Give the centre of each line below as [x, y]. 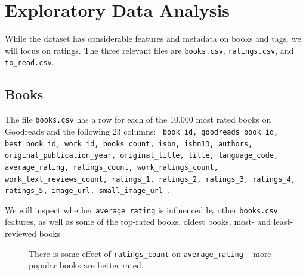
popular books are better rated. [86, 265]
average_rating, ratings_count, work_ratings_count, [112, 167]
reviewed [21, 233]
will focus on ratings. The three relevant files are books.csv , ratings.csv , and [149, 50]
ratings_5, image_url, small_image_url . [87, 190]
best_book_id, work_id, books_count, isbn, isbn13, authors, [129, 144]
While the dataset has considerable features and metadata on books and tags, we [153, 39]
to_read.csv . [30, 62]
